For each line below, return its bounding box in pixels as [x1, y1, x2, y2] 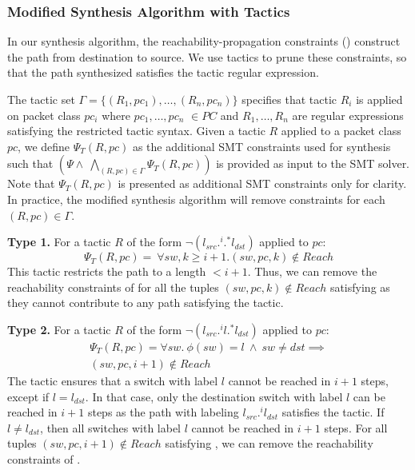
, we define [18, 137, 70, 154]
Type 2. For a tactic [7, 321, 111, 337]
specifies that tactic [241, 91, 337, 107]
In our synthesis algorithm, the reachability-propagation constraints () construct [7, 33, 401, 50]
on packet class [7, 106, 81, 123]
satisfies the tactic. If [281, 404, 385, 420]
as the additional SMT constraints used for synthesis [132, 137, 391, 154]
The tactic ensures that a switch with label [7, 372, 218, 388]
